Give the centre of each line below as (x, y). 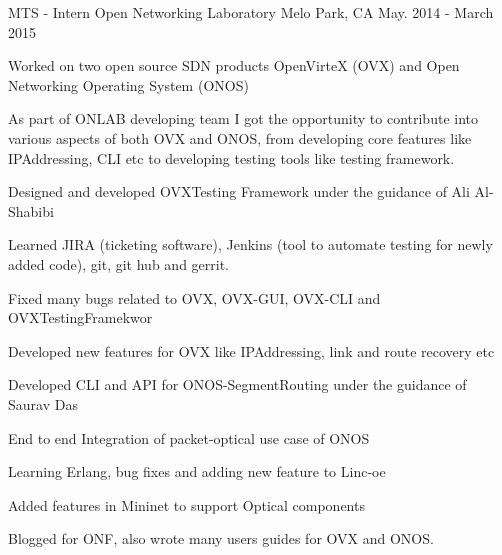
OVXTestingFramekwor (80, 317)
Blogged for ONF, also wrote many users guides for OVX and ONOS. (221, 538)
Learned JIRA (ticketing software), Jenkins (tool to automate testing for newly (250, 244)
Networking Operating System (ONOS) (128, 84)
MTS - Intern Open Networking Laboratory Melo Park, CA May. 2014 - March (251, 12)
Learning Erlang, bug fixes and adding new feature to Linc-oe (197, 471)
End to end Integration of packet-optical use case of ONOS (189, 437)
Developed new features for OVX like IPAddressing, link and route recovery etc (251, 350)
